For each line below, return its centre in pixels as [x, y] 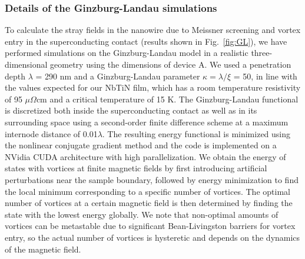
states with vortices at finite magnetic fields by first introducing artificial [136, 168]
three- [262, 53]
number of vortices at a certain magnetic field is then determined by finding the [149, 203]
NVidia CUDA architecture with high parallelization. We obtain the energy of [145, 156]
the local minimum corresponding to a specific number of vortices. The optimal [147, 191]
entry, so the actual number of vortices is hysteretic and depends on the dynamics [152, 237]
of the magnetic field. [43, 249]
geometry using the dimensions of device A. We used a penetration [171, 64]
